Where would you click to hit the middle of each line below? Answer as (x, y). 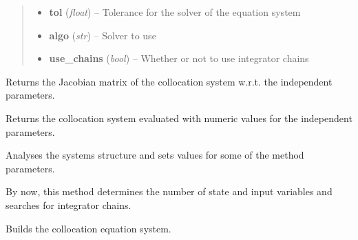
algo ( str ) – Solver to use (103, 35)
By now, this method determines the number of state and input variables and (169, 191)
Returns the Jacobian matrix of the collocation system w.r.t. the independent (169, 81)
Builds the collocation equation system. (88, 228)
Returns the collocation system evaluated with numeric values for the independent (179, 118)
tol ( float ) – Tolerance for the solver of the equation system (175, 12)
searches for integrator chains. (69, 204)
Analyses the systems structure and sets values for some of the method (155, 155)
